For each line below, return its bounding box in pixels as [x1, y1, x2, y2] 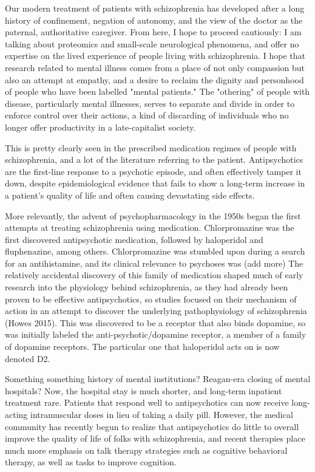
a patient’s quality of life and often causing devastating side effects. [5, 188, 255, 201]
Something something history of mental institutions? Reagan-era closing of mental [5, 372, 311, 385]
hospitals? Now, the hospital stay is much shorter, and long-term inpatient [5, 384, 282, 397]
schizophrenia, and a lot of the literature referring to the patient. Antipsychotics [5, 153, 303, 166]
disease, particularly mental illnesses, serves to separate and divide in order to [5, 97, 295, 109]
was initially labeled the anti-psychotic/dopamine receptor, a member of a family [5, 328, 307, 341]
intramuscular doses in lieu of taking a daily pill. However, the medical [30, 408, 293, 420]
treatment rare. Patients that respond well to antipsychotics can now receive [5, 396, 289, 409]
